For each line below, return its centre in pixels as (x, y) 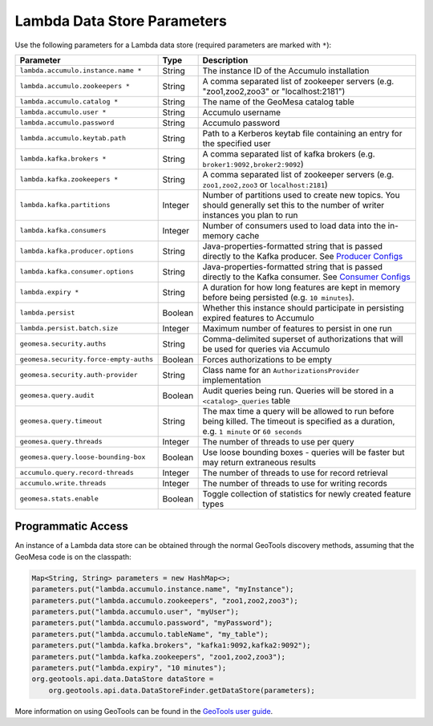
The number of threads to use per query (278, 441)
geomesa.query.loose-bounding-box (83, 457)
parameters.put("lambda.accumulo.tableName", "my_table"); (150, 634)
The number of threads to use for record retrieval (295, 473)
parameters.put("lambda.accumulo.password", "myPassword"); (152, 623)
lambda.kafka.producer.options (77, 251)
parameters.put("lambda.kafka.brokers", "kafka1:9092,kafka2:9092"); (171, 645)
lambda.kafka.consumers (63, 231)
